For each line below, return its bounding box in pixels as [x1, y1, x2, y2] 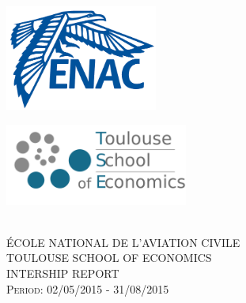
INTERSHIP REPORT [6, 265, 119, 282]
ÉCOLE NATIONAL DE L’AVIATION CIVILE [6, 234, 240, 250]
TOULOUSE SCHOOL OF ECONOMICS [6, 249, 212, 266]
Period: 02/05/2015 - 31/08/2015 [6, 280, 169, 297]
